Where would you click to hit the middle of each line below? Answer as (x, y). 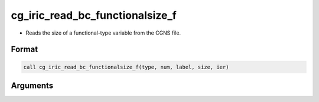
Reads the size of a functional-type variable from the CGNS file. (103, 33)
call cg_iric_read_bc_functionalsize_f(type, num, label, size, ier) (126, 67)
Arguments (32, 85)
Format (25, 50)
